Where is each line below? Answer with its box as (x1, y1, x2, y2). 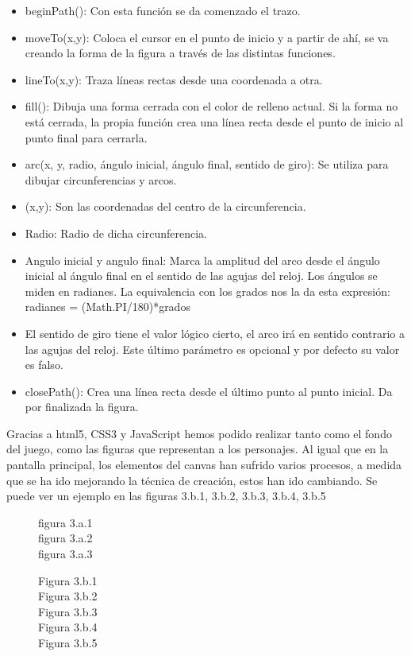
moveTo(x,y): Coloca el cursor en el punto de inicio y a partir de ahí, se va (25, 29, 389, 45)
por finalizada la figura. (25, 398, 139, 415)
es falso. (25, 356, 63, 373)
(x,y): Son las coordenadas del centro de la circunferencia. (25, 198, 306, 215)
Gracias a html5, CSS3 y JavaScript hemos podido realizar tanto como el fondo (6, 425, 392, 441)
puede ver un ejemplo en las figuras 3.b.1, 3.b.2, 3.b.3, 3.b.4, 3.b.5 (6, 487, 326, 504)
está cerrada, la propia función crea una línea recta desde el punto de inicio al (25, 113, 404, 130)
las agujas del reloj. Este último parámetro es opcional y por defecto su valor (25, 340, 400, 357)
